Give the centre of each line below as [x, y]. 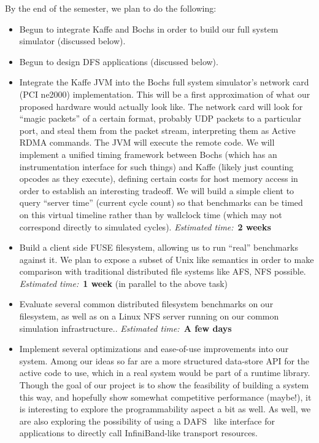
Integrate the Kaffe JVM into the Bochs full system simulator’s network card [164, 82]
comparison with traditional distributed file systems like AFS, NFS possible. [163, 271]
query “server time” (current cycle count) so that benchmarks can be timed [161, 202]
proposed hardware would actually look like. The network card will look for [161, 106]
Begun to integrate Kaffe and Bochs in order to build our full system [149, 29]
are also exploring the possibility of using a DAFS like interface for [147, 421]
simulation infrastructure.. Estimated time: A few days [125, 328]
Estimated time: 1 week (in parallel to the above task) [124, 283]
